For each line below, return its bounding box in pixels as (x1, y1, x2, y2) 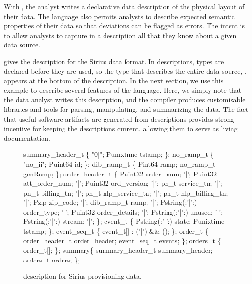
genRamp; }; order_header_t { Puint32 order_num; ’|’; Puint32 (23, 168, 217, 178)
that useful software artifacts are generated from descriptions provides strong (4, 113, 234, 124)
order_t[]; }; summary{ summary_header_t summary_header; (23, 245, 213, 255)
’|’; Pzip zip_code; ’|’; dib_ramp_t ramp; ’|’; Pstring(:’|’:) (23, 197, 197, 207)
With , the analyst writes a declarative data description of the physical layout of (4, 1, 245, 11)
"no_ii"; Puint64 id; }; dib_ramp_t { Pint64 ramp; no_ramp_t (23, 158, 216, 169)
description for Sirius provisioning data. (23, 271, 142, 281)
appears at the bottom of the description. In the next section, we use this (4, 75, 224, 86)
